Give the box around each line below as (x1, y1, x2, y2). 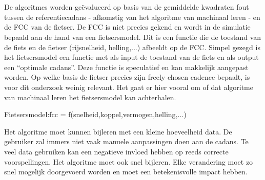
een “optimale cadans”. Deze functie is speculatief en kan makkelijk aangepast (4, 61, 249, 72)
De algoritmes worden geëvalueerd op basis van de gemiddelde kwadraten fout (4, 2, 249, 12)
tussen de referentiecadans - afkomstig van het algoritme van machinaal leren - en (4, 11, 260, 22)
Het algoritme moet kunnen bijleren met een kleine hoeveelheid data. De (4, 126, 232, 137)
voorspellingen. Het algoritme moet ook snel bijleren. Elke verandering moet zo (4, 156, 253, 167)
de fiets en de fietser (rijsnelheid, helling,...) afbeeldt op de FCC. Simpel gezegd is (4, 41, 260, 52)
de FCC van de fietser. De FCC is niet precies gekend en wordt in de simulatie (4, 21, 251, 32)
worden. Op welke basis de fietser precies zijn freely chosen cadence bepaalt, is (4, 72, 250, 82)
